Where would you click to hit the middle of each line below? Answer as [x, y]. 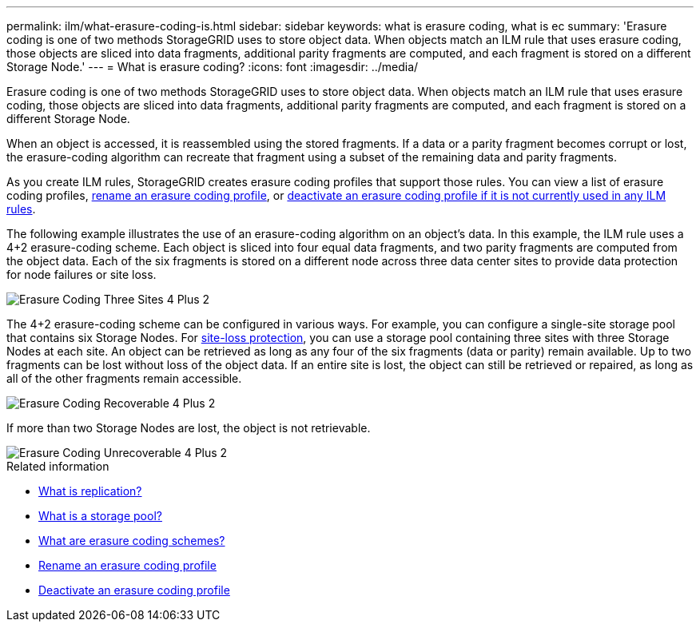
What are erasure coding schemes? [132, 541]
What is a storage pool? [100, 516]
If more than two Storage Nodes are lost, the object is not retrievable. [189, 428]
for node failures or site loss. [82, 274]
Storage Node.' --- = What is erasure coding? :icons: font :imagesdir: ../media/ [213, 67]
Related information [58, 466]
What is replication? [90, 491]
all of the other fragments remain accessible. [124, 378]
